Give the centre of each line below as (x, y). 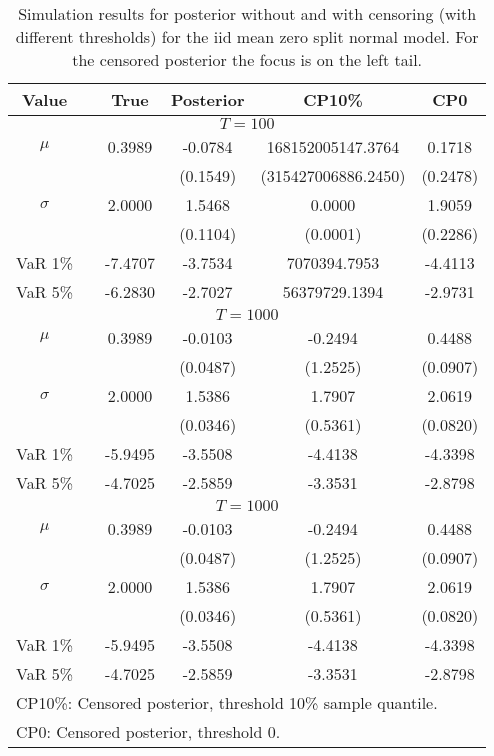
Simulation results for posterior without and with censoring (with (247, 13)
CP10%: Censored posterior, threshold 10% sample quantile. (227, 702)
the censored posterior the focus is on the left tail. (247, 59)
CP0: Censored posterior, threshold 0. (148, 731)
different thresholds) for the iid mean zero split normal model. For (247, 36)
